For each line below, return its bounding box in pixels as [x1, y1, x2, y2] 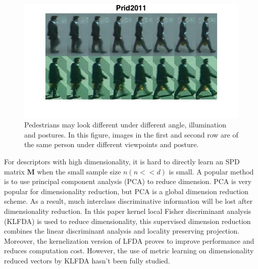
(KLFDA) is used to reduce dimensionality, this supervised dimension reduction [4, 215, 251, 226]
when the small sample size [37, 166, 121, 176]
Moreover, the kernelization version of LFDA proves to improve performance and [4, 235, 254, 246]
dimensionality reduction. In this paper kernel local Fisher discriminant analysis [4, 205, 251, 216]
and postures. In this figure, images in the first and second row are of [24, 129, 238, 140]
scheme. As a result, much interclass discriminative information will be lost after [4, 196, 253, 206]
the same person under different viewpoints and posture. [24, 139, 199, 150]
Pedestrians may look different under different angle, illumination [24, 119, 226, 130]
